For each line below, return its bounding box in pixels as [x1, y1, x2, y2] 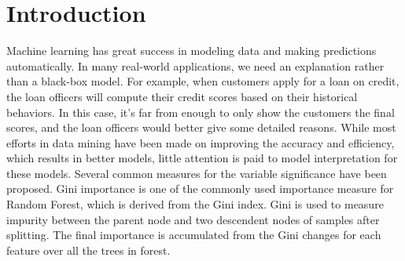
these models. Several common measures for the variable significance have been [6, 165, 387, 181]
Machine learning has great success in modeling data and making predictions [6, 42, 377, 59]
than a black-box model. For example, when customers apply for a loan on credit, [6, 73, 399, 89]
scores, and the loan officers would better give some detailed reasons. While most [6, 119, 396, 136]
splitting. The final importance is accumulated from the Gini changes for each [6, 227, 381, 243]
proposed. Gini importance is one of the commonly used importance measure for [6, 180, 394, 197]
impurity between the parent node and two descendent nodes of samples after [6, 211, 380, 227]
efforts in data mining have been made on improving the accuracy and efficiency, [6, 134, 395, 150]
